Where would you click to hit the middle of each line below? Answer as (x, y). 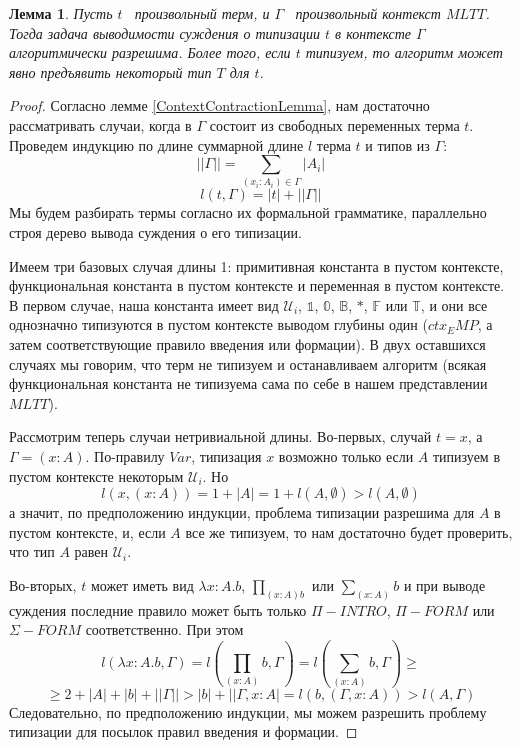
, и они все (454, 304)
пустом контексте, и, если (87, 531)
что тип (32, 551)
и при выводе (444, 584)
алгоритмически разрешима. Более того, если (150, 52)
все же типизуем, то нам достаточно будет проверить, (349, 531)
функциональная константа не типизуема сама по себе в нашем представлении (248, 383)
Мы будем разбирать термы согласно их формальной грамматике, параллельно (248, 212)
